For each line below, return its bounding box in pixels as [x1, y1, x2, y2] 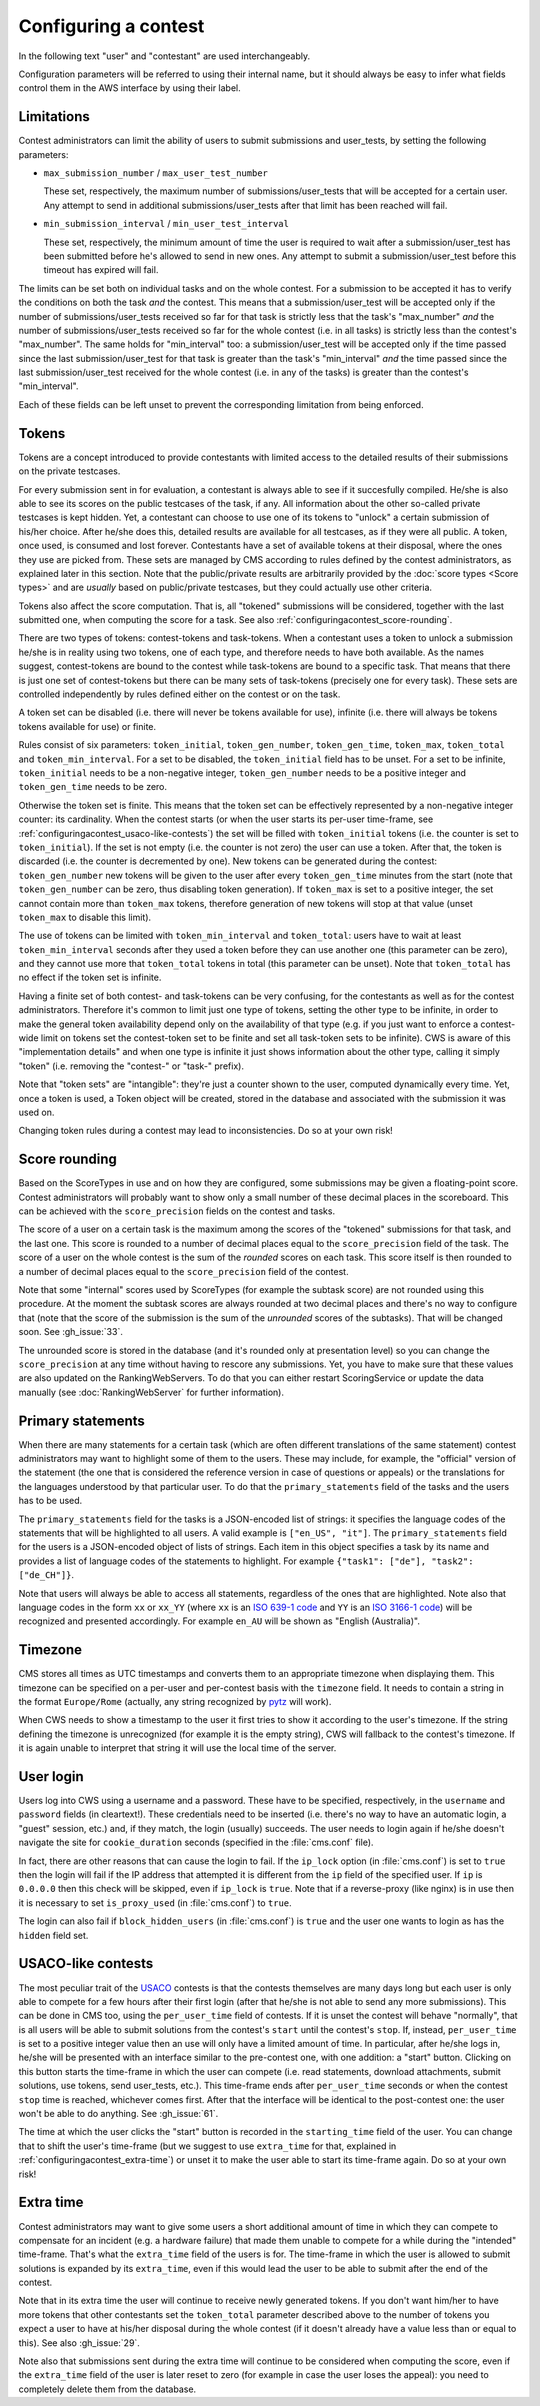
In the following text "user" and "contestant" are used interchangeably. [18, 50, 311, 62]
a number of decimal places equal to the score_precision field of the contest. [18, 1265, 349, 1277]
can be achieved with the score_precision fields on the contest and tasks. [18, 1205, 335, 1217]
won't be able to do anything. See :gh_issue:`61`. [18, 2108, 219, 2120]
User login [18, 1768, 84, 1785]
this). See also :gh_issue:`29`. [18, 2336, 140, 2349]
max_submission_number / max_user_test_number [43, 167, 269, 179]
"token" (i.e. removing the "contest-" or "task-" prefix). [18, 1060, 245, 1072]
